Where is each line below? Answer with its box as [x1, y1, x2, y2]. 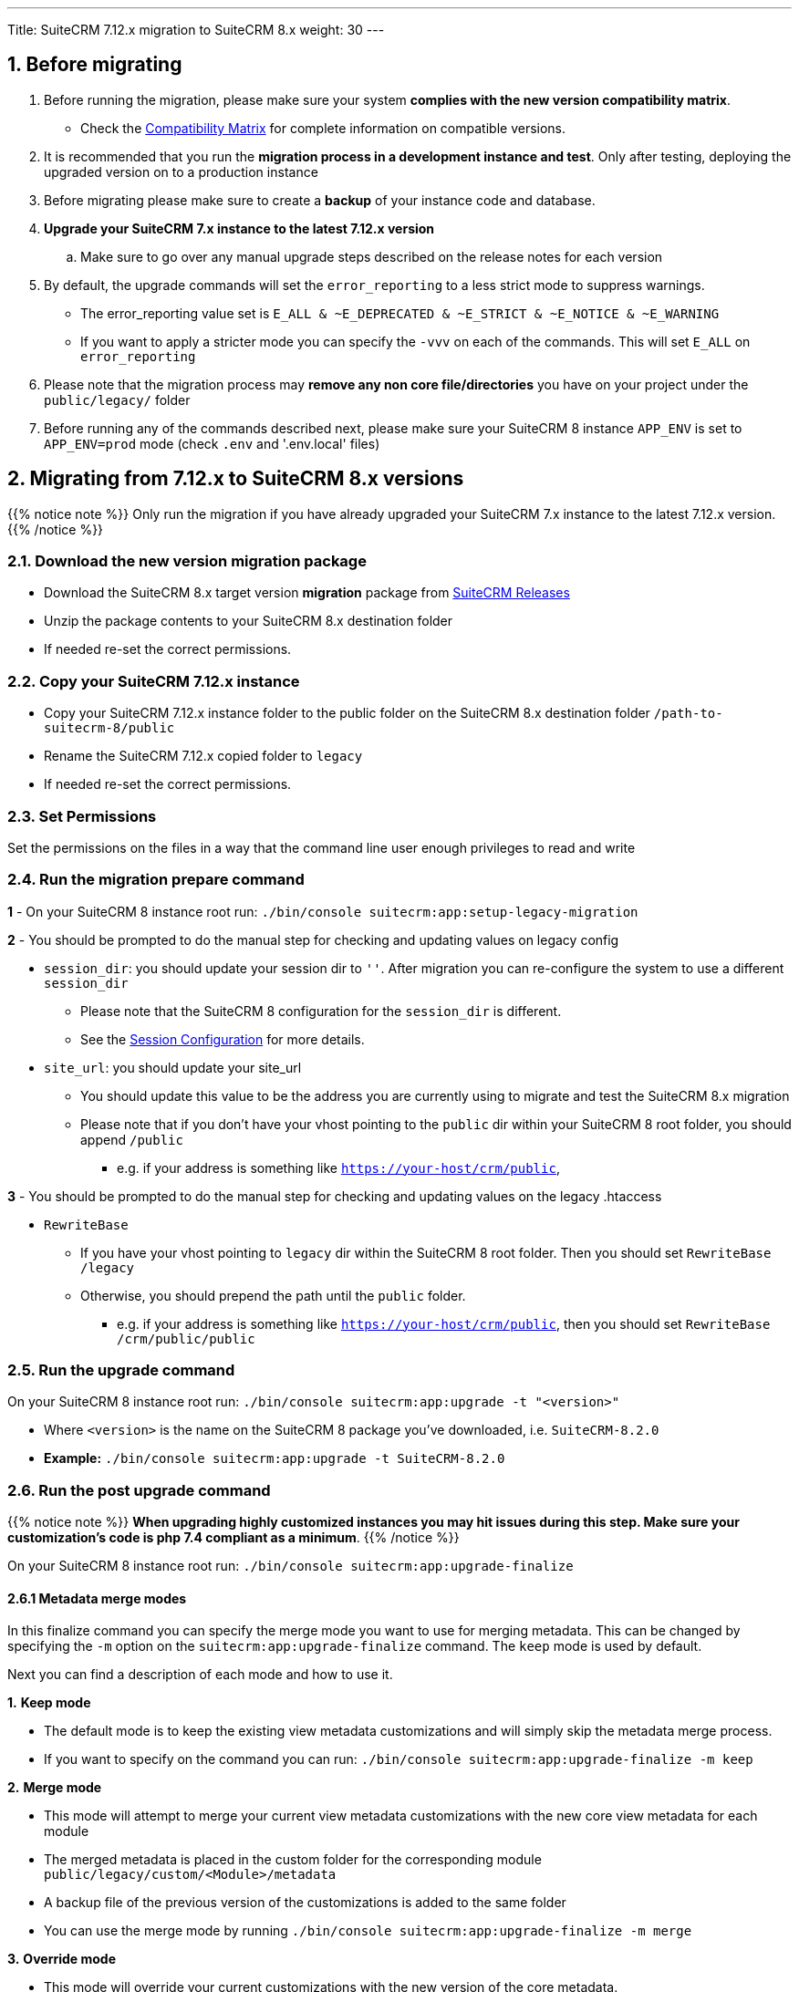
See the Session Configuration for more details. [80, 1031, 365, 1047]
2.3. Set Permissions [7, 806, 157, 825]
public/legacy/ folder [44, 391, 191, 408]
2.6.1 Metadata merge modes [7, 1590, 187, 1606]
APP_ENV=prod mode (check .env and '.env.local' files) [44, 435, 380, 451]
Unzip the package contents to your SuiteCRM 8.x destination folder [44, 613, 453, 629]
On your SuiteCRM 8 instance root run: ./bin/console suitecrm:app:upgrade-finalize [7, 1558, 574, 1574]
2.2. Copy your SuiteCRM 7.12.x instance [7, 671, 300, 690]
